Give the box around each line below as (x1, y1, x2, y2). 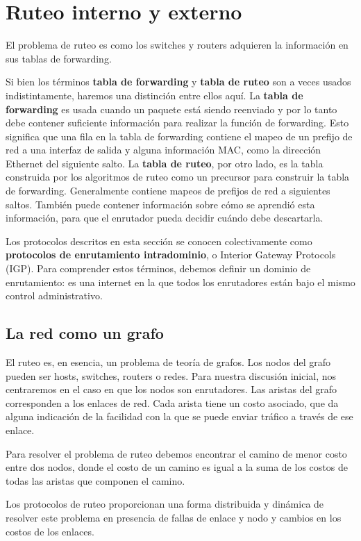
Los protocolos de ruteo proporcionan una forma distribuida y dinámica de (6, 497, 324, 511)
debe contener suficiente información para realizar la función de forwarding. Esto (6, 115, 349, 130)
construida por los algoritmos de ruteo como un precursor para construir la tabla (6, 169, 350, 184)
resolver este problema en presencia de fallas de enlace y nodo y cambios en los (6, 510, 342, 524)
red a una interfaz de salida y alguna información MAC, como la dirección (6, 142, 321, 157)
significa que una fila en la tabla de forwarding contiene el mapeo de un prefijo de (6, 128, 353, 143)
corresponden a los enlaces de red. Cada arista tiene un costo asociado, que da (6, 395, 339, 410)
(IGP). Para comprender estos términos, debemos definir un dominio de (6, 261, 311, 276)
